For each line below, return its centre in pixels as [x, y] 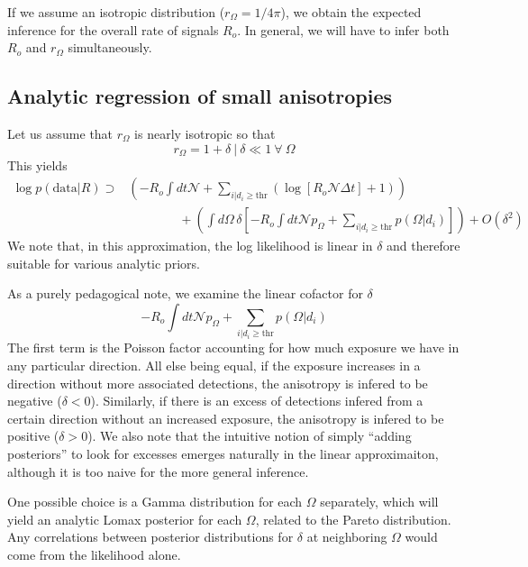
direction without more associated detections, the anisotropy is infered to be [218, 383]
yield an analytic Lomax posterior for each [125, 519]
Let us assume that [60, 133]
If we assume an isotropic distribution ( [116, 12]
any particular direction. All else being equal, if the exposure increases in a [214, 365]
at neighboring [347, 537]
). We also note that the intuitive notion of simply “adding [250, 436]
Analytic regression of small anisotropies [200, 96]
